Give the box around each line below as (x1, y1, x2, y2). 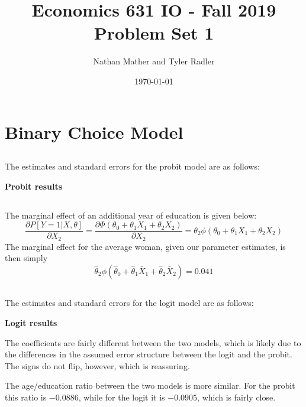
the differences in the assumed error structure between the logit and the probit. (5, 348, 292, 360)
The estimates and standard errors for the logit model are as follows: (5, 297, 254, 309)
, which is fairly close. (197, 390, 276, 403)
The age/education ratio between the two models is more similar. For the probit (5, 379, 295, 392)
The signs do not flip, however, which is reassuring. (5, 359, 190, 372)
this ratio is (5, 390, 47, 403)
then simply (5, 252, 48, 264)
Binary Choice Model (5, 119, 183, 144)
